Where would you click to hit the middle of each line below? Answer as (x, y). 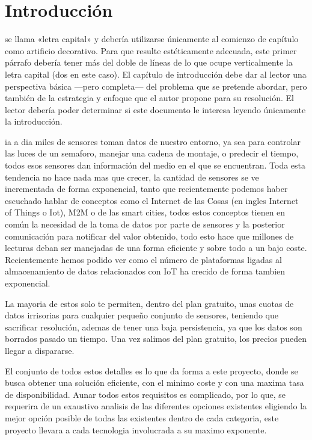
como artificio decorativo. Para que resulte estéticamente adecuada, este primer (151, 50)
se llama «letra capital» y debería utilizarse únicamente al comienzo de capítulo (152, 39)
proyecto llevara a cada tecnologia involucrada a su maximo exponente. (136, 429)
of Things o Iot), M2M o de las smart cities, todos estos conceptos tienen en (145, 212)
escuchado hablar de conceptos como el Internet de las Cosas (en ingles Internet (152, 200)
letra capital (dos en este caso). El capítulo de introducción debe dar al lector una (156, 74)
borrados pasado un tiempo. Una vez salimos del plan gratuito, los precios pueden (156, 339)
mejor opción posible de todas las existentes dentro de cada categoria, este (142, 417)
